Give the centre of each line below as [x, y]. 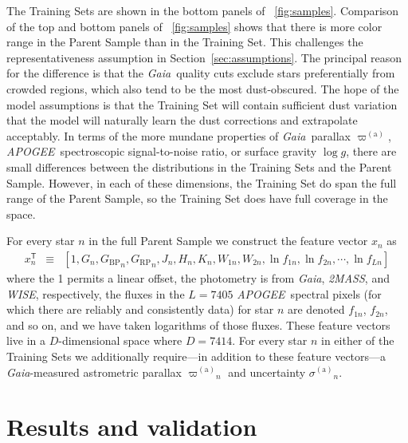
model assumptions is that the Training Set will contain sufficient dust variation [202, 104]
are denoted [316, 309]
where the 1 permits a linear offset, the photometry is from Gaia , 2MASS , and [198, 277]
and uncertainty [267, 372]
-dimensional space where [120, 340]
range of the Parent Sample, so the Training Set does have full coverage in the [197, 198]
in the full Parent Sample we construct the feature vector [228, 241]
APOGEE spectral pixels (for [309, 293]
